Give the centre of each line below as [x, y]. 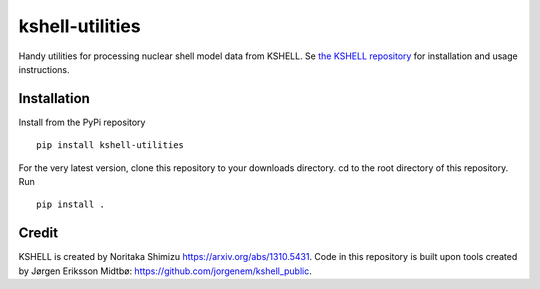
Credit [38, 233]
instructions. [44, 69]
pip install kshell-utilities [110, 145]
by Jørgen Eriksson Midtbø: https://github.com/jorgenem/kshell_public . [165, 271]
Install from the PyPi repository [82, 122]
